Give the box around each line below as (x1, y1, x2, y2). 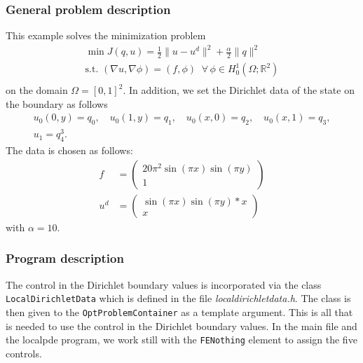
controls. (6, 345, 42, 360)
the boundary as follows (6, 96, 108, 111)
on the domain (6, 83, 68, 97)
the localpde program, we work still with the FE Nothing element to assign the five (6, 332, 357, 347)
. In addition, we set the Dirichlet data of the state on (123, 83, 355, 97)
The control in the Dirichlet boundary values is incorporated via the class (6, 277, 322, 292)
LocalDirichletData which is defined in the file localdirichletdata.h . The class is (6, 291, 351, 306)
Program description (6, 249, 124, 267)
